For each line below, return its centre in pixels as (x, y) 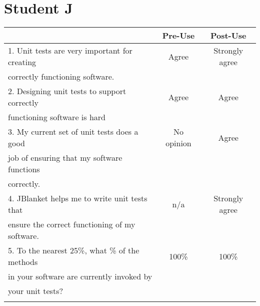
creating (22, 62)
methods (23, 262)
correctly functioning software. (61, 77)
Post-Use (228, 36)
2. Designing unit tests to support (67, 91)
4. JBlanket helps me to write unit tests (78, 198)
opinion (178, 143)
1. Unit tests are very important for (70, 51)
